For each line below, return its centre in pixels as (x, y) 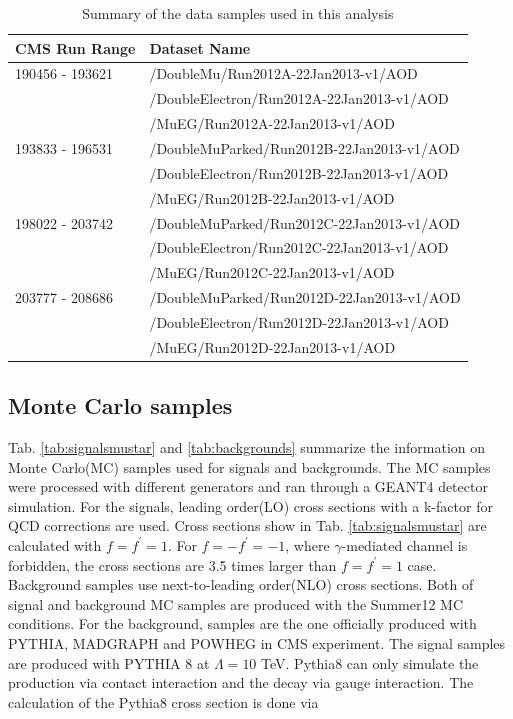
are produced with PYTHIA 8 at (109, 662)
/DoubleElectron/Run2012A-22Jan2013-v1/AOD (299, 98)
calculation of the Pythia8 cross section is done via (163, 701)
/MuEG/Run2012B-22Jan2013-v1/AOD (272, 197)
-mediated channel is (404, 544)
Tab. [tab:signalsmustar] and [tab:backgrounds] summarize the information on (247, 447)
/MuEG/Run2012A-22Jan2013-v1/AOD (272, 123)
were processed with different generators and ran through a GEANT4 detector (248, 486)
